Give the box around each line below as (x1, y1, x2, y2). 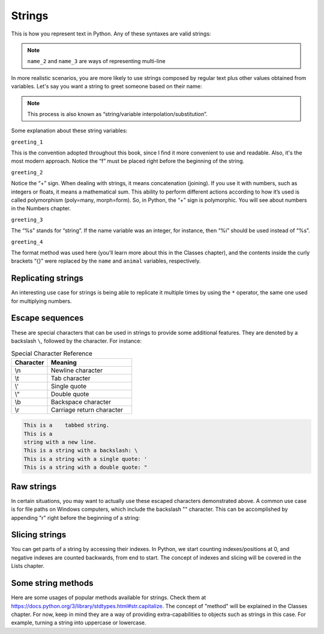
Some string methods (11, 578, 94, 588)
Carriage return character (51, 406, 123, 414)
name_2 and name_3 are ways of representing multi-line (27, 58, 166, 65)
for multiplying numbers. (11, 297, 72, 305)
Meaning (51, 358, 77, 367)
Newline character (51, 366, 103, 374)
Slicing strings (11, 529, 67, 540)
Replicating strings (11, 273, 84, 284)
